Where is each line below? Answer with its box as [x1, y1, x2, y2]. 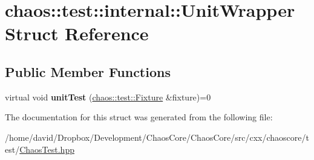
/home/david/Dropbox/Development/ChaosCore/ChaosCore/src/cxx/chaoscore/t [5, 131, 309, 143]
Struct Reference [5, 21, 149, 46]
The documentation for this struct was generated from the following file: [5, 111, 273, 123]
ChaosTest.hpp [19, 143, 74, 155]
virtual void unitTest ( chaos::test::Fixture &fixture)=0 [5, 90, 211, 103]
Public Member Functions [5, 62, 171, 81]
